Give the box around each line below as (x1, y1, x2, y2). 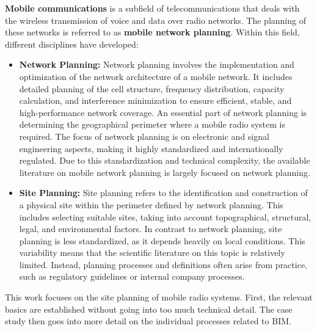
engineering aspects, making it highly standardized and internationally (19, 142, 283, 155)
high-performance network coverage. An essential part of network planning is (19, 106, 307, 118)
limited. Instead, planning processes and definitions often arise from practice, (19, 258, 307, 271)
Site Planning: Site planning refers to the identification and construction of (19, 186, 308, 199)
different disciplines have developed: (5, 37, 139, 50)
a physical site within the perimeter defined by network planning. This (19, 198, 283, 211)
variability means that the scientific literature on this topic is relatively (19, 246, 285, 259)
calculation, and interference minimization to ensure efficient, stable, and (19, 94, 292, 107)
